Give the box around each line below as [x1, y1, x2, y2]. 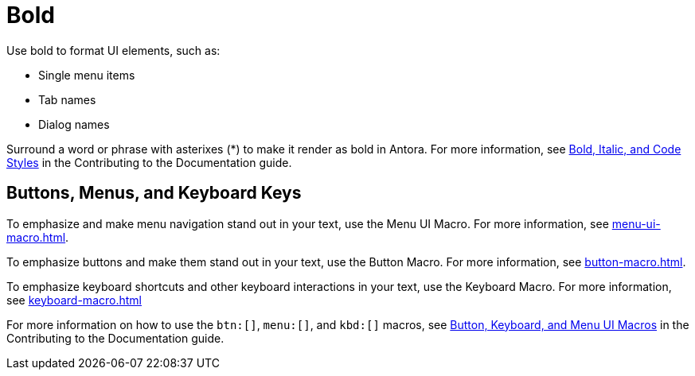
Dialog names [38, 117, 110, 131]
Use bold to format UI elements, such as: [6, 43, 221, 57]
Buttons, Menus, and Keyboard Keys [6, 183, 302, 204]
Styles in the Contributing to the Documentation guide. [6, 155, 292, 169]
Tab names [38, 92, 96, 107]
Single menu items [38, 68, 135, 82]
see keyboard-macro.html [6, 293, 142, 307]
